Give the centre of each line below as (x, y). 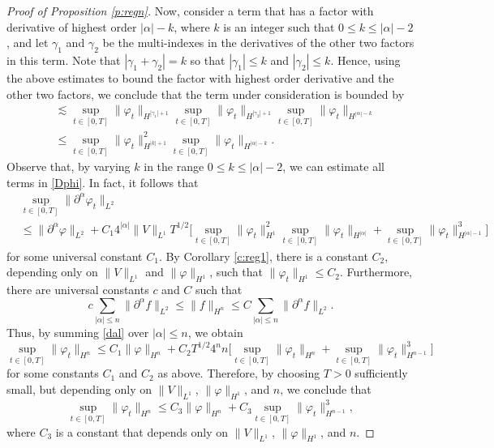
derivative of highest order (72, 26)
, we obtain (215, 333)
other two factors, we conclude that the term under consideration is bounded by (206, 94)
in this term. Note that (64, 60)
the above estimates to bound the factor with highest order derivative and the (200, 77)
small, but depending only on (79, 389)
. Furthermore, (376, 272)
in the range (174, 166)
